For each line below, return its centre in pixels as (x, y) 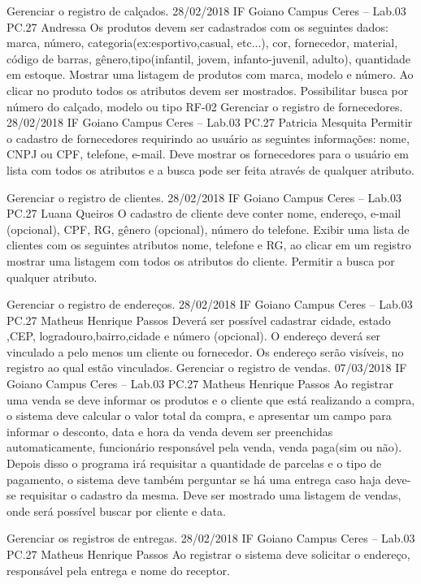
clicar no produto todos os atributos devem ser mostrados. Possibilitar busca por (208, 90)
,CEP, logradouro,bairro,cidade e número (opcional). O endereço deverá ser (194, 336)
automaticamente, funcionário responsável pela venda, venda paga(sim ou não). (204, 447)
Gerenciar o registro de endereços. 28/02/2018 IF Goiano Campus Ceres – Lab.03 (210, 304)
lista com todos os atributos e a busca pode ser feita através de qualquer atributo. (210, 169)
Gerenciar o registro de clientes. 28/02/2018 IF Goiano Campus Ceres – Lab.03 (204, 197)
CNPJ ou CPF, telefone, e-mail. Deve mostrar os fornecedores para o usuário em (208, 154)
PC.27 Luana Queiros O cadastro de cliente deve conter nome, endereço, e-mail (204, 213)
